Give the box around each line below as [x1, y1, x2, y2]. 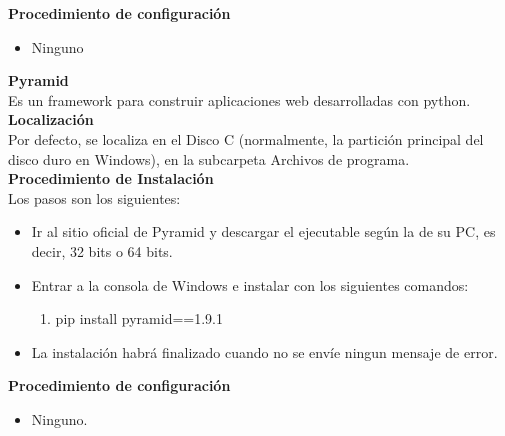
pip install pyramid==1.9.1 [55, 308, 223, 329]
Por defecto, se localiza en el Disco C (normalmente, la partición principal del [8, 128, 484, 149]
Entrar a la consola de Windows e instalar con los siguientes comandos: [31, 274, 469, 295]
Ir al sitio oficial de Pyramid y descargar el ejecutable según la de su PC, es [31, 221, 496, 242]
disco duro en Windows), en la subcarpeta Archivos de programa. [8, 148, 410, 169]
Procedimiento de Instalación [8, 168, 214, 189]
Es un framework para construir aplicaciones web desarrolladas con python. [8, 89, 471, 110]
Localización [8, 109, 94, 130]
